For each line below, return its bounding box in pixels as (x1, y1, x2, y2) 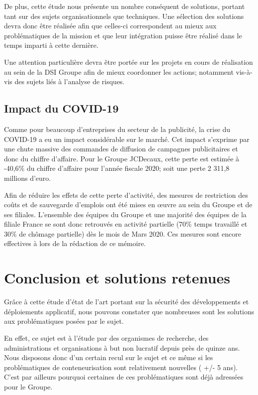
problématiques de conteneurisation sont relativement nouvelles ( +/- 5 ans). (4, 362, 238, 372)
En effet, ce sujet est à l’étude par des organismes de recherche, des (4, 332, 209, 343)
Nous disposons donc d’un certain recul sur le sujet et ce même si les (4, 352, 213, 363)
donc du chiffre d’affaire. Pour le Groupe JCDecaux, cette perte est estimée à (4, 153, 240, 163)
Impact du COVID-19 (4, 101, 119, 116)
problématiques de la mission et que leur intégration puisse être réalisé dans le (4, 30, 242, 40)
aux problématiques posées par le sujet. (4, 316, 124, 326)
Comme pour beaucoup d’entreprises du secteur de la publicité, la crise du (4, 124, 231, 134)
